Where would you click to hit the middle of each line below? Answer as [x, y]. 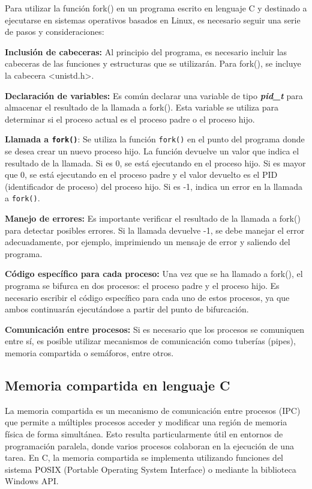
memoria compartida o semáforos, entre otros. [89, 352]
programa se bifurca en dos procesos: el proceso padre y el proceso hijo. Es [142, 285]
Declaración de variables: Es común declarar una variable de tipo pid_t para [154, 95]
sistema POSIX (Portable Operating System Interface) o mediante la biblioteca [151, 469]
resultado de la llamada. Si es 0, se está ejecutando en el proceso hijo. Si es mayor [155, 162]
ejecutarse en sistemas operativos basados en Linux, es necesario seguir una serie [153, 20]
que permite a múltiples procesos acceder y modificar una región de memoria [146, 422]
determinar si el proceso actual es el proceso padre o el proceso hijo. [130, 119]
